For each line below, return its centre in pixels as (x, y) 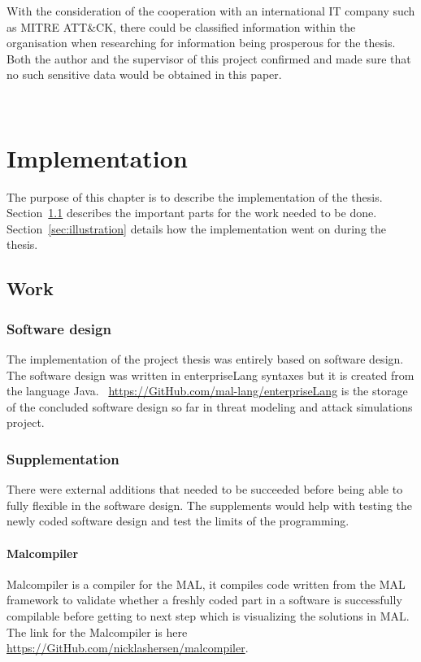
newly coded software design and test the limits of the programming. (178, 521)
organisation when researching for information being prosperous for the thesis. (201, 43)
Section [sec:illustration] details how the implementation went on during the (197, 228)
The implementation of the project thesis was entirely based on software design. (205, 359)
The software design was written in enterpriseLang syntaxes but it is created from (210, 375)
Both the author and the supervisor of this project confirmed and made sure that (209, 58)
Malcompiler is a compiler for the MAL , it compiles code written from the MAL (206, 584)
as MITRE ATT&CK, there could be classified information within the (181, 26)
